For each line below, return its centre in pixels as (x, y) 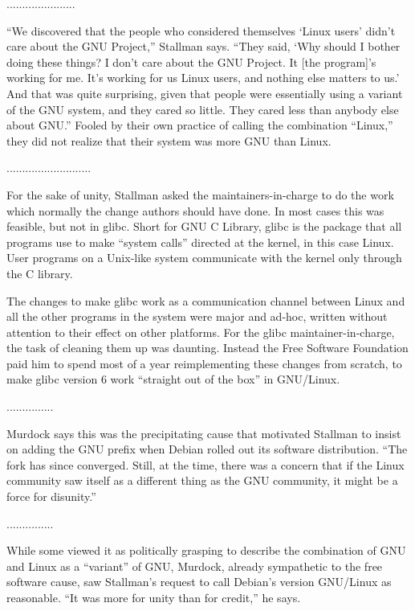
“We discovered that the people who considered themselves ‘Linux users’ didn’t (201, 30)
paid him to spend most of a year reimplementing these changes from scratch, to (204, 363)
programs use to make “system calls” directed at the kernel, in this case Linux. (200, 242)
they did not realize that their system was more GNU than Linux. (169, 140)
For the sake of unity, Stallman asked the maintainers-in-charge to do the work (200, 194)
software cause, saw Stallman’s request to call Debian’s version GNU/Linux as (199, 582)
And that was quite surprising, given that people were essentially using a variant (205, 93)
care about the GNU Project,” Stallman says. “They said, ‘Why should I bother (203, 46)
